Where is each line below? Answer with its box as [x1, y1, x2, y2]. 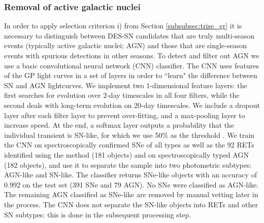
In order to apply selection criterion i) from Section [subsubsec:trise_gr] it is [4, 20, 242, 31]
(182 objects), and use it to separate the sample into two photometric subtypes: [4, 159, 252, 170]
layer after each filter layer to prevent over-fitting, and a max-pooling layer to [4, 109, 245, 120]
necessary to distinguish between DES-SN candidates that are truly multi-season [4, 30, 255, 41]
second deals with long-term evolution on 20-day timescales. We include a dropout [4, 99, 260, 110]
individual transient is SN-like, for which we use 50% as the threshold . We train [4, 129, 254, 140]
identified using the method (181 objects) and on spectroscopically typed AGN [4, 149, 249, 160]
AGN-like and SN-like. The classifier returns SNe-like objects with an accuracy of [4, 169, 257, 180]
